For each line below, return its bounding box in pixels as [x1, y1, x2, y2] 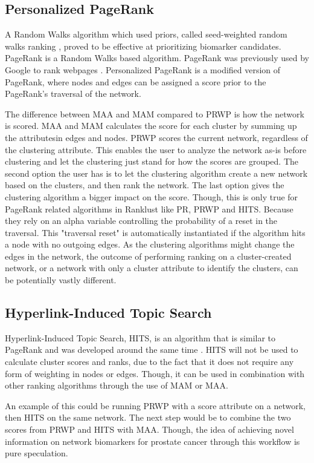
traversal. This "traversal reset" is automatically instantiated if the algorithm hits [5, 226, 306, 238]
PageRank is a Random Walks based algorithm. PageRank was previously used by [5, 51, 309, 64]
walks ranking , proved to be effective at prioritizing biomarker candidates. [5, 39, 281, 52]
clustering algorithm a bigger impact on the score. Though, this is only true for [5, 190, 298, 203]
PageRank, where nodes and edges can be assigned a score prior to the [5, 75, 266, 88]
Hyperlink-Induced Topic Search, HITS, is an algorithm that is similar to [5, 331, 276, 344]
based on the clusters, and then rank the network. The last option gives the [5, 179, 284, 191]
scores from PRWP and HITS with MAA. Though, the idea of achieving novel [5, 423, 294, 436]
